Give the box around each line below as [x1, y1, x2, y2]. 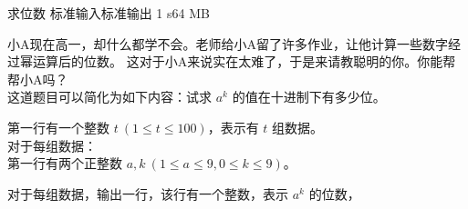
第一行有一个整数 [7, 117, 109, 136]
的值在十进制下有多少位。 [232, 87, 386, 106]
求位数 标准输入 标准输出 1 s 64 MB [7, 4, 210, 22]
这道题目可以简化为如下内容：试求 [7, 87, 212, 106]
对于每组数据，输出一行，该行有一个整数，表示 [7, 184, 288, 203]
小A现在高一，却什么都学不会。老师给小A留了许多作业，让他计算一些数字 [7, 34, 448, 53]
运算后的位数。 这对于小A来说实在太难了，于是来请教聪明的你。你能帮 [32, 52, 456, 71]
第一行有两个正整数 [7, 154, 122, 173]
